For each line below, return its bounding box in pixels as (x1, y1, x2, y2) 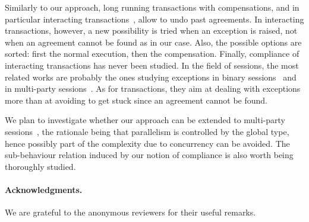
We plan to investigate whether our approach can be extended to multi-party (5, 114, 285, 126)
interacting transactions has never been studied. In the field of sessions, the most (5, 59, 299, 71)
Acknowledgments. (5, 183, 83, 195)
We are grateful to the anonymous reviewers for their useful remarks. (5, 206, 256, 218)
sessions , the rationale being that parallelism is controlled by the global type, (5, 125, 289, 137)
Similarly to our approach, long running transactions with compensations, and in (5, 1, 299, 13)
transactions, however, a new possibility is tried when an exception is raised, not (5, 24, 298, 37)
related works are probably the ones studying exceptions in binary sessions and (5, 70, 297, 83)
